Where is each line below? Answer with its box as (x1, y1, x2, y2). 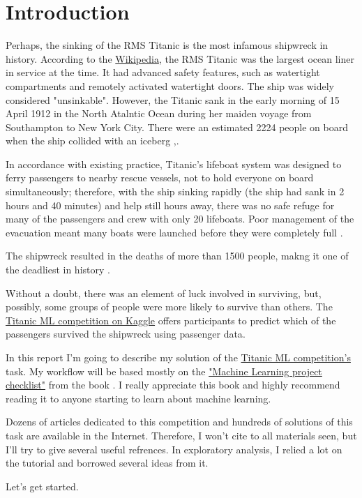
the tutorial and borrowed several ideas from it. (6, 455, 209, 470)
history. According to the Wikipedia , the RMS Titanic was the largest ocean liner (6, 51, 354, 66)
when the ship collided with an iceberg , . (6, 133, 179, 148)
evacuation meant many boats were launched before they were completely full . (6, 225, 343, 239)
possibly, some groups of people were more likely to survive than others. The (6, 299, 333, 314)
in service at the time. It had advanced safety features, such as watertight (6, 65, 320, 80)
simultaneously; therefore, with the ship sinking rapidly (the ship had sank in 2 (6, 184, 345, 199)
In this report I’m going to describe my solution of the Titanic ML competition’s (6, 350, 351, 364)
